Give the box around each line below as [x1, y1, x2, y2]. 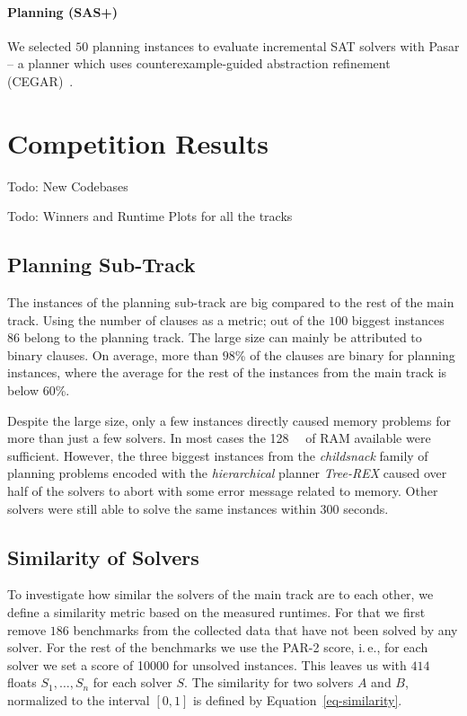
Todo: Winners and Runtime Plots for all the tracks [7, 207, 293, 225]
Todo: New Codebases [7, 176, 128, 195]
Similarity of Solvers [7, 543, 199, 570]
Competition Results [7, 124, 269, 161]
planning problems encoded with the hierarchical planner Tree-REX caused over [7, 464, 447, 482]
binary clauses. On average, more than [7, 345, 219, 364]
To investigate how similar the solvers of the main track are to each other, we [7, 585, 434, 604]
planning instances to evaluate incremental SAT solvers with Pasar [92, 36, 460, 55]
